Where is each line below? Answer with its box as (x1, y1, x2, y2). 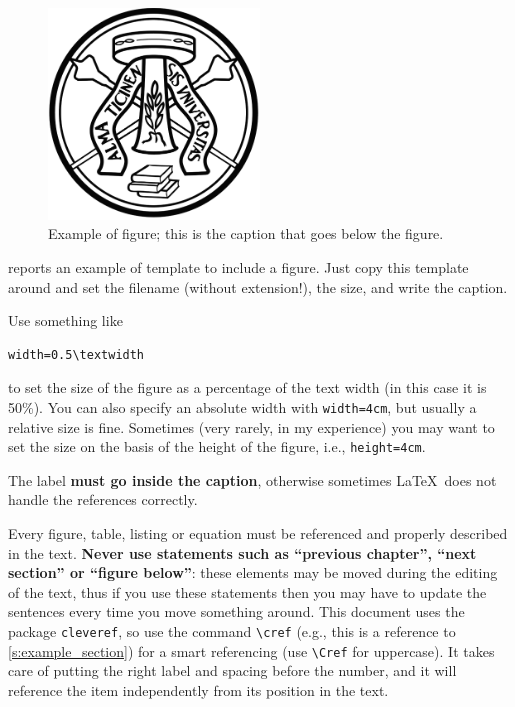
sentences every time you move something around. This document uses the (8, 601, 465, 622)
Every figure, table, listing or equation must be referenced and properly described (8, 523, 508, 544)
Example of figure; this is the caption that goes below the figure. (48, 223, 444, 244)
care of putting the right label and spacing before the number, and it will (8, 660, 457, 681)
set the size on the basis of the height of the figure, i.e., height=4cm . (8, 436, 426, 457)
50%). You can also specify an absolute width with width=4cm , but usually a (8, 396, 477, 417)
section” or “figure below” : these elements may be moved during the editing (8, 562, 498, 583)
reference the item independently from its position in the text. (8, 679, 389, 700)
